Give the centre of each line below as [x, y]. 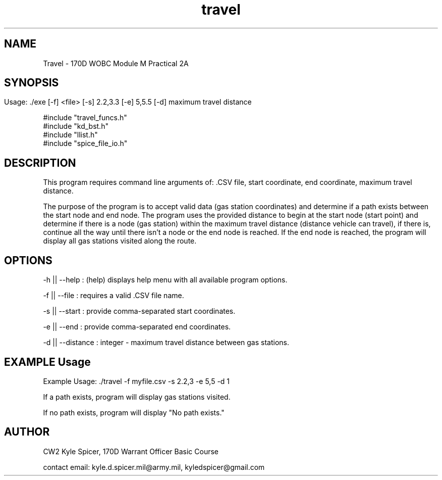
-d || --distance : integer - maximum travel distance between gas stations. [166, 343]
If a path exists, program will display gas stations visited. [137, 397]
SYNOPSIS [32, 83]
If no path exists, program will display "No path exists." [134, 412]
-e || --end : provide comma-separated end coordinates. [137, 327]
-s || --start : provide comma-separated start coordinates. [139, 311]
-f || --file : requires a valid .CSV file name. [114, 296]
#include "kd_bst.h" [76, 126]
